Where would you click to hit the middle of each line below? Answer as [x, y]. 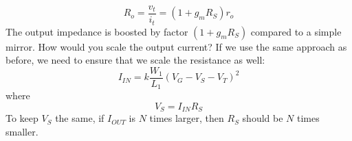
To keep [22, 118]
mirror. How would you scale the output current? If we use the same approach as [176, 46]
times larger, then [187, 118]
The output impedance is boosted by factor [97, 31]
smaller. [22, 131]
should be [263, 118]
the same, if [80, 118]
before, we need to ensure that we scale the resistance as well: [135, 60]
